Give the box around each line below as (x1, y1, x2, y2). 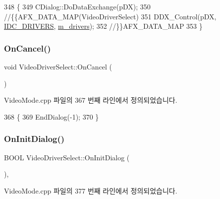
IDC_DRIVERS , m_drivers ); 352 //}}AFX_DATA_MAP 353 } (4, 21, 203, 31)
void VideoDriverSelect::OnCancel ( (4, 62, 112, 71)
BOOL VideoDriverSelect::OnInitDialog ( (4, 152, 130, 162)
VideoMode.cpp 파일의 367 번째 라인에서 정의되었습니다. (4, 95, 177, 105)
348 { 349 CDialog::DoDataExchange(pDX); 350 (4, 1, 151, 11)
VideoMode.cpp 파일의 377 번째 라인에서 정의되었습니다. (4, 185, 177, 196)
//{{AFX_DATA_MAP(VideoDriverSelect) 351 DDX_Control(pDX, (4, 11, 217, 21)
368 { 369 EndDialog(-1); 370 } (4, 111, 99, 122)
